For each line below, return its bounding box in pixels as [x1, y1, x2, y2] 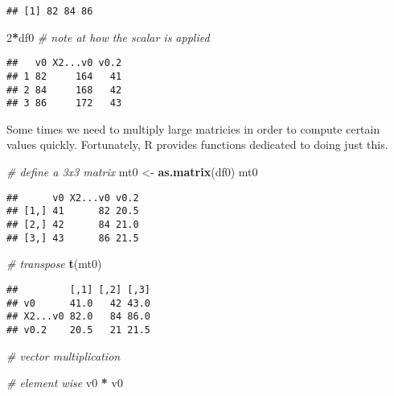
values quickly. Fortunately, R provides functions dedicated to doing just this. [6, 136, 388, 153]
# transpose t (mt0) [6, 255, 102, 272]
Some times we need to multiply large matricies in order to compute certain [6, 120, 380, 137]
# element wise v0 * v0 [6, 374, 123, 391]
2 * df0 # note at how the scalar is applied [6, 28, 210, 45]
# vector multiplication [6, 347, 121, 364]
